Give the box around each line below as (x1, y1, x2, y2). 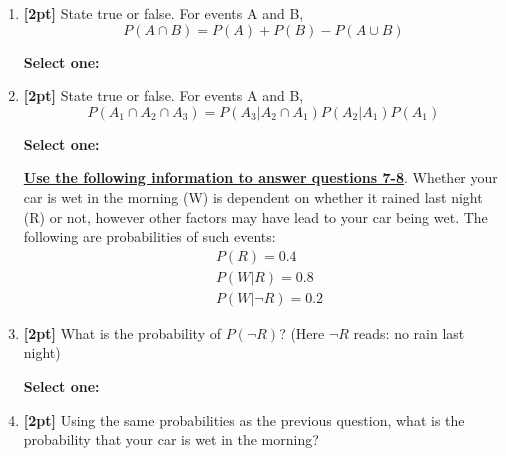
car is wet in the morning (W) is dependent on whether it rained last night (23, 186, 483, 207)
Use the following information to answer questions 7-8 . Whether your (23, 167, 498, 188)
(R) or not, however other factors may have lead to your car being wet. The (23, 206, 488, 227)
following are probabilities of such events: (23, 226, 276, 247)
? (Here (279, 322, 325, 343)
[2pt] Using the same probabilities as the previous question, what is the (23, 409, 465, 430)
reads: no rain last (353, 322, 465, 343)
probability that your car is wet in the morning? (23, 429, 319, 450)
